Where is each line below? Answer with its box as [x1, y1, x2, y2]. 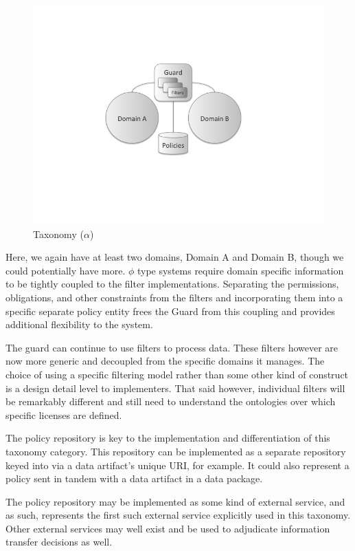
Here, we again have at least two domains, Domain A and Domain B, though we [5, 250, 344, 264]
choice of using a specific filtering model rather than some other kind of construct [5, 367, 349, 381]
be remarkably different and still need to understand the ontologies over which [5, 394, 336, 409]
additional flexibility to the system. [5, 317, 153, 332]
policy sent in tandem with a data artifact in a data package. [5, 471, 263, 486]
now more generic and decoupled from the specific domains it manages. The [5, 354, 325, 368]
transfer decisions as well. [5, 534, 113, 549]
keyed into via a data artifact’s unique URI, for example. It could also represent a [5, 457, 350, 472]
